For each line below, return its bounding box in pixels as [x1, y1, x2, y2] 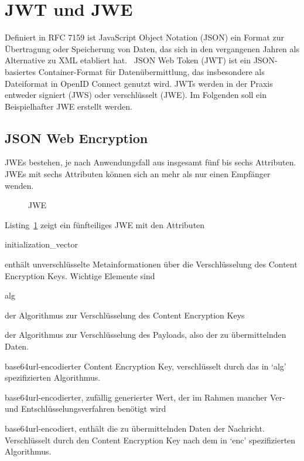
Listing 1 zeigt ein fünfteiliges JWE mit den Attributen [5, 218, 205, 230]
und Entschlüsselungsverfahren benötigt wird [5, 402, 166, 415]
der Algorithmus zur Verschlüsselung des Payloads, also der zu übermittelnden [5, 328, 286, 341]
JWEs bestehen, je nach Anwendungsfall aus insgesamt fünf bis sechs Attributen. [5, 156, 296, 168]
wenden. [5, 179, 34, 191]
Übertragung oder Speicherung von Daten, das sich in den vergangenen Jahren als [5, 42, 299, 55]
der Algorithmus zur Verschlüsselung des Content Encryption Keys [5, 309, 245, 321]
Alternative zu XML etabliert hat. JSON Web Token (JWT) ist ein [5, 54, 251, 66]
